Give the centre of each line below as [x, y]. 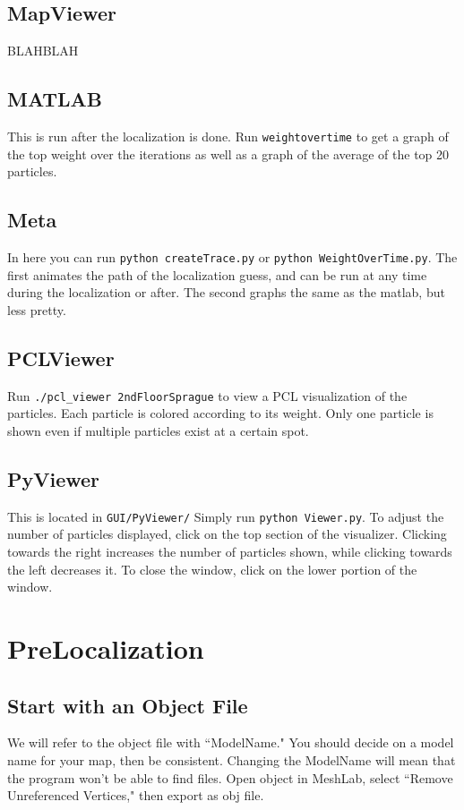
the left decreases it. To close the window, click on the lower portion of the [212, 569]
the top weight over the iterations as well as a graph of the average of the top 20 [228, 153]
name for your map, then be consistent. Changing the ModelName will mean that [232, 759]
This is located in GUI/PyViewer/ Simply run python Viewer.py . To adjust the [226, 516]
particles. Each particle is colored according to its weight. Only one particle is [220, 413]
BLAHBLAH [43, 51]
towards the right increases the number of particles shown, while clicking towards [230, 551]
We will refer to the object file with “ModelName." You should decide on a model [231, 742]
